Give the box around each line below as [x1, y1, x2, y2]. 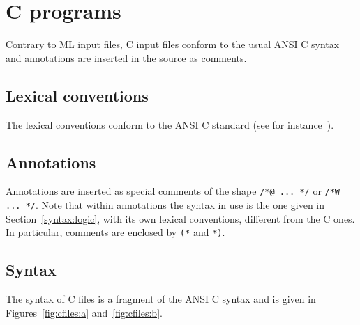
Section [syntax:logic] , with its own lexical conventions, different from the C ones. [6, 211, 355, 225]
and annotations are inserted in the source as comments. [6, 50, 247, 65]
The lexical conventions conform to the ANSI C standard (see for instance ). [6, 117, 334, 132]
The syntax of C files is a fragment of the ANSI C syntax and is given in [6, 292, 316, 306]
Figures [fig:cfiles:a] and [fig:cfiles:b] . [6, 305, 163, 319]
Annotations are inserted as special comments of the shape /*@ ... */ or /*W [6, 184, 340, 198]
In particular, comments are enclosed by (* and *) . [6, 225, 225, 239]
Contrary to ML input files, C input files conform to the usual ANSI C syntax [6, 37, 340, 51]
